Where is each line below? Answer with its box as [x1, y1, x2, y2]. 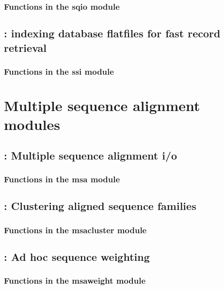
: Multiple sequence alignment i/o [4, 147, 177, 162]
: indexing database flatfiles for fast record [4, 26, 221, 41]
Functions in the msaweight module [4, 274, 146, 287]
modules [4, 114, 61, 134]
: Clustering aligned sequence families [4, 198, 196, 213]
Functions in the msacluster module [4, 224, 147, 236]
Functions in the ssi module [4, 65, 114, 77]
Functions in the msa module [4, 173, 120, 185]
